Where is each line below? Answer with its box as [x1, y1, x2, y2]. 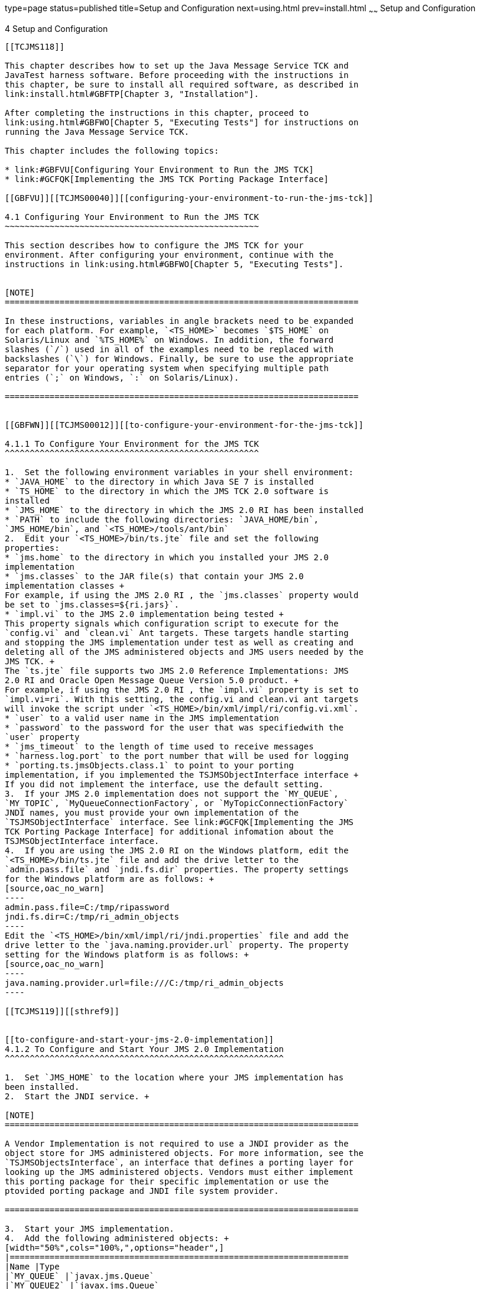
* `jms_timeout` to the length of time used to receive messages [5, 741, 314, 751]
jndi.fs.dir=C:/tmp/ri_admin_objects [5, 911, 180, 921]
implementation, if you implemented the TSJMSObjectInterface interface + [5, 769, 359, 780]
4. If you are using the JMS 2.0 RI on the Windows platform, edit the [5, 845, 349, 855]
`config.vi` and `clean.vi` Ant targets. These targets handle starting [5, 628, 349, 638]
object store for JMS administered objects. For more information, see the [5, 1148, 364, 1158]
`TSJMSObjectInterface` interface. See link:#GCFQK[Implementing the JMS [5, 817, 354, 827]
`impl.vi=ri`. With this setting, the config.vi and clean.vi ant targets [5, 694, 359, 704]
